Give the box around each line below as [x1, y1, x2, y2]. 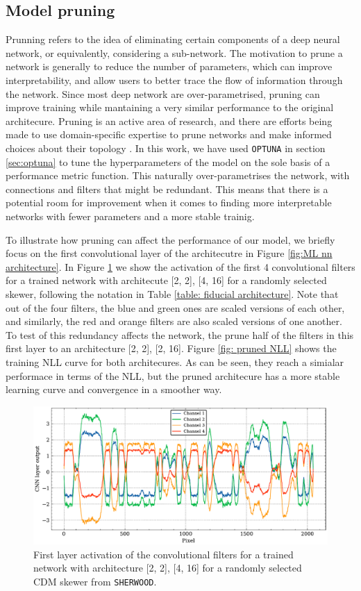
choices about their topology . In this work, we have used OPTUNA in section [6, 140, 326, 155]
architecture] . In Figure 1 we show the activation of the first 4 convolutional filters [6, 259, 355, 274]
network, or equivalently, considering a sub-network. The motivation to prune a [6, 45, 343, 60]
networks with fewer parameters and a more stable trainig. [6, 208, 255, 223]
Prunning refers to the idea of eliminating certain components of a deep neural [6, 32, 340, 47]
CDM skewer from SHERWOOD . [33, 574, 157, 589]
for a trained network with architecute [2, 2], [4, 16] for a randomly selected [6, 273, 327, 288]
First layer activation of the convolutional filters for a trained [33, 547, 294, 561]
